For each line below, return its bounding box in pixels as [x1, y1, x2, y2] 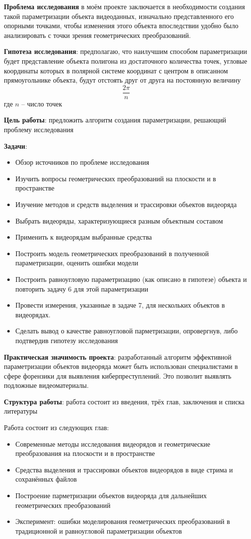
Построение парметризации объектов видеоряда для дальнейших [15, 490, 207, 501]
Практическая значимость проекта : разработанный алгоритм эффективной [4, 351, 232, 362]
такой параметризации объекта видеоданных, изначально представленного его [4, 11, 234, 21]
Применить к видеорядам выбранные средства [15, 232, 152, 242]
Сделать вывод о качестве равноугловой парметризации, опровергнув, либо [15, 326, 238, 336]
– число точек [21, 98, 62, 108]
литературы [4, 406, 38, 416]
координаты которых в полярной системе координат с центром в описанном [4, 65, 228, 75]
